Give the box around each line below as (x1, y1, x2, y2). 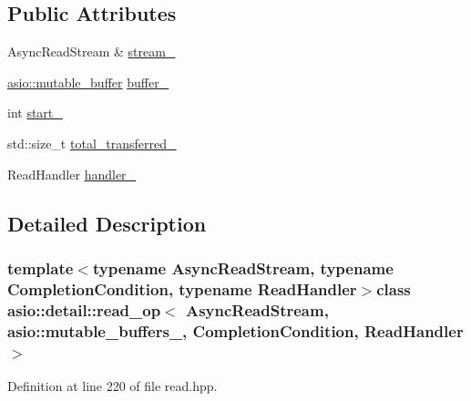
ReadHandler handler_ (7, 164, 137, 183)
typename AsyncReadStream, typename (92, 256, 394, 279)
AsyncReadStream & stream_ (7, 42, 176, 61)
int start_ (7, 103, 63, 122)
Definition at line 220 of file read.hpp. (7, 375, 218, 395)
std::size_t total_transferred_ (7, 133, 177, 152)
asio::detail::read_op (7, 298, 161, 321)
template (7, 256, 74, 279)
